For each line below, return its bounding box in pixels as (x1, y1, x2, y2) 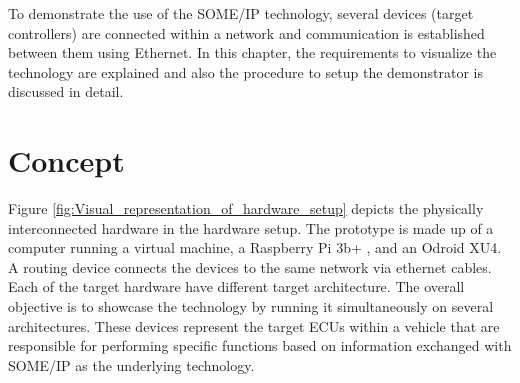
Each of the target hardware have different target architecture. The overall (8, 276, 465, 297)
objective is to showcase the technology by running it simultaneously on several (8, 296, 494, 317)
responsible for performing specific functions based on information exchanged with (8, 335, 512, 356)
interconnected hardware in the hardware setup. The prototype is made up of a (8, 217, 494, 238)
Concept (8, 140, 125, 181)
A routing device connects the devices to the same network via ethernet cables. (8, 256, 492, 277)
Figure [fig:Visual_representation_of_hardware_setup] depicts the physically (8, 198, 484, 219)
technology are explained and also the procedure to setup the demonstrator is (8, 61, 483, 82)
